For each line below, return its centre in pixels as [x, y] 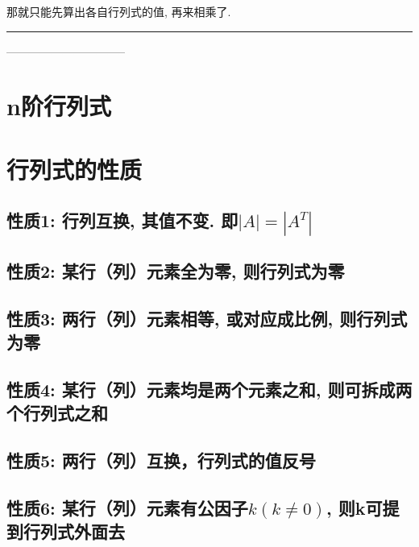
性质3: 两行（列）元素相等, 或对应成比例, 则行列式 [207, 318]
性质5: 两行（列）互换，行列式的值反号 [161, 460]
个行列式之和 [57, 413]
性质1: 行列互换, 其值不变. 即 [122, 220]
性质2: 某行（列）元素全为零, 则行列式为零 [176, 270]
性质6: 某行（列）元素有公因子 [127, 507]
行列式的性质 [75, 169]
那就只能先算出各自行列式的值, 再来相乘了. [119, 11]
